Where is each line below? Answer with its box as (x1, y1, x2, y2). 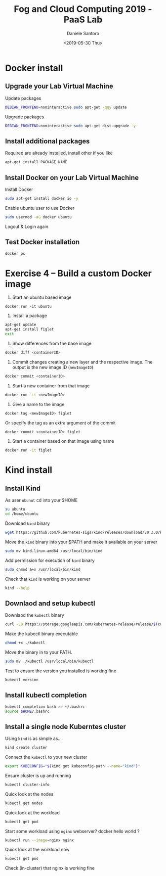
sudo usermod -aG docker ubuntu (5, 214, 72, 220)
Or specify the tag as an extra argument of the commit (5, 419, 116, 426)
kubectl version (5, 677, 39, 682)
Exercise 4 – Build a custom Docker (5, 268, 152, 279)
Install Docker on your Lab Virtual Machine (5, 173, 139, 182)
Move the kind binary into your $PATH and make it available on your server (5, 539, 158, 545)
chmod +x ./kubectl (5, 641, 45, 645)
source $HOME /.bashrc (5, 709, 50, 714)
